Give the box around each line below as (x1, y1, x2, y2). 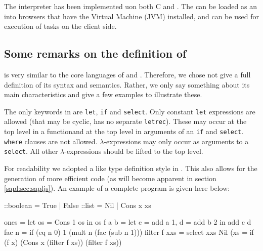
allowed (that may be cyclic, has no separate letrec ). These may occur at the (4, 116, 247, 127)
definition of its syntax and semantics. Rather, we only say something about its (4, 79, 250, 90)
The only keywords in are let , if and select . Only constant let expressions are (4, 106, 255, 116)
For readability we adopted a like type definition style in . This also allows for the (4, 163, 257, 174)
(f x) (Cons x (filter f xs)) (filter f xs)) (4, 236, 122, 247)
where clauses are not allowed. (4, 136, 98, 146)
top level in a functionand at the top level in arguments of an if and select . (4, 126, 244, 137)
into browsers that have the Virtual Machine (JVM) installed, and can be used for (4, 11, 259, 21)
